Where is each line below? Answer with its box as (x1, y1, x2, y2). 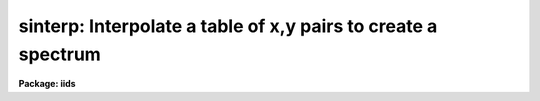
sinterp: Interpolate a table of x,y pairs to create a (18, 15, 438, 37)
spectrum (18, 43, 102, 65)
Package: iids (18, 78, 76, 90)
